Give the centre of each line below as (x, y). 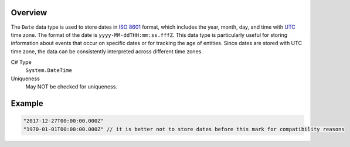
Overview (29, 13)
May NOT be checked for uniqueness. (71, 87)
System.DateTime (49, 71)
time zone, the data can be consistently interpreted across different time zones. (107, 51)
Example (27, 103)
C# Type (21, 62)
